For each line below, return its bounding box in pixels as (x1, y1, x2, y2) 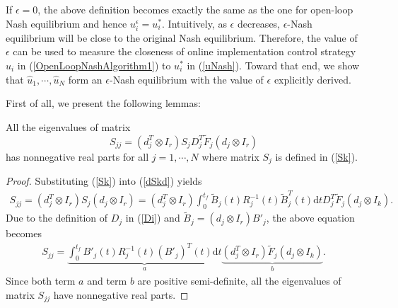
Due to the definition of (6, 210, 108, 225)
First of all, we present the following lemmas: (6, 96, 201, 110)
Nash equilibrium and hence (6, 16, 127, 30)
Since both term (6, 273, 76, 287)
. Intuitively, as (162, 16, 227, 30)
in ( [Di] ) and (125, 210, 180, 225)
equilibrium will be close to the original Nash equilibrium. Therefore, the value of (6, 30, 358, 45)
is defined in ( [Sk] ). (275, 149, 358, 164)
